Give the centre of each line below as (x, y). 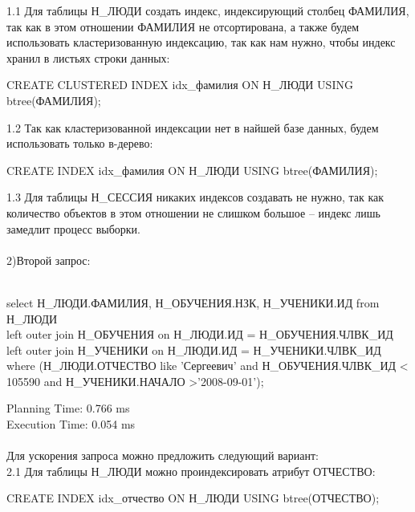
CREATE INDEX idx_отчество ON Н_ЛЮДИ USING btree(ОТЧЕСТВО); (193, 498)
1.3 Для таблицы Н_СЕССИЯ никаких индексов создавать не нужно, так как (195, 197)
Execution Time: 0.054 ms (71, 424)
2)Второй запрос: (49, 260)
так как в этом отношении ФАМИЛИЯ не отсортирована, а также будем (183, 26)
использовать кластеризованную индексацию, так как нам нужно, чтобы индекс (201, 42)
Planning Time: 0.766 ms (68, 408)
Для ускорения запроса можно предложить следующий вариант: (163, 455)
